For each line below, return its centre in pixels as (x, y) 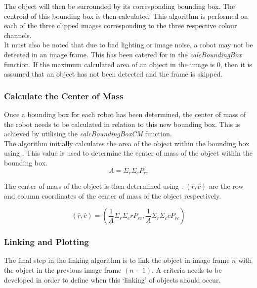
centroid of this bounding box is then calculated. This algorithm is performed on (126, 16)
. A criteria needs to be (187, 269)
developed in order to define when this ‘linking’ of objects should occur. (112, 279)
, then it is (236, 64)
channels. (18, 35)
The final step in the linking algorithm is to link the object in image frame (117, 260)
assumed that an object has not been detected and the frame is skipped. (113, 74)
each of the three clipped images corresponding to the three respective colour (121, 25)
